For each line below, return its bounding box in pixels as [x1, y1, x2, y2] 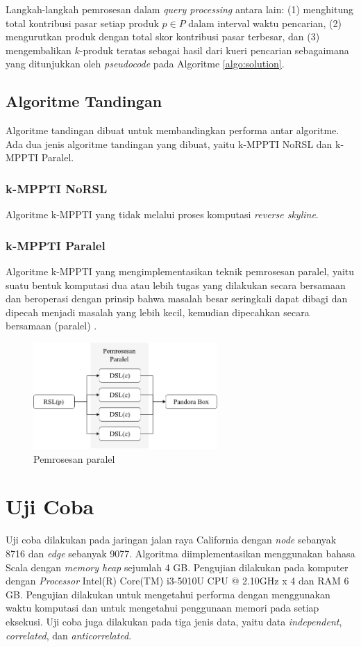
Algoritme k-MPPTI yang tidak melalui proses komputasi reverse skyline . [6, 207, 319, 222]
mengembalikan [6, 42, 72, 57]
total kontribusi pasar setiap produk [6, 15, 159, 30]
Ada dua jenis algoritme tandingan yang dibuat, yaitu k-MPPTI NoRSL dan [6, 136, 333, 151]
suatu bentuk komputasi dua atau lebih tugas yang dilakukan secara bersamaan [6, 277, 346, 292]
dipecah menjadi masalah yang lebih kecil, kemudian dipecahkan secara [6, 304, 310, 319]
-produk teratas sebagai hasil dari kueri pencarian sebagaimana [79, 42, 349, 57]
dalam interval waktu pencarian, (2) [188, 15, 342, 30]
